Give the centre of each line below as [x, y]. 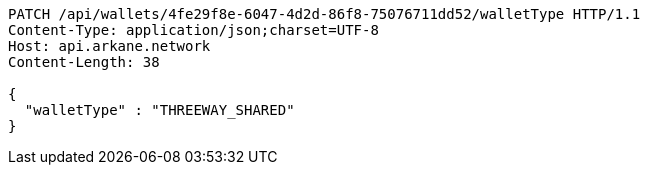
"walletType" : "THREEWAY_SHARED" [159, 110]
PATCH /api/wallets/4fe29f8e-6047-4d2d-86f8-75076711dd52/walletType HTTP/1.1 [324, 14]
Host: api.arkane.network [109, 46]
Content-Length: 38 [84, 62]
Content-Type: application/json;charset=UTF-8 [193, 30]
